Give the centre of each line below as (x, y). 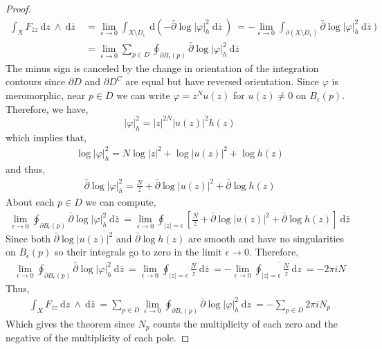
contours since (36, 81)
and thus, (26, 169)
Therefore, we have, (47, 108)
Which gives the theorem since (70, 323)
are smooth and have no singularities (266, 238)
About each (30, 202)
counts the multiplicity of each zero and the (246, 323)
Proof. (18, 8)
